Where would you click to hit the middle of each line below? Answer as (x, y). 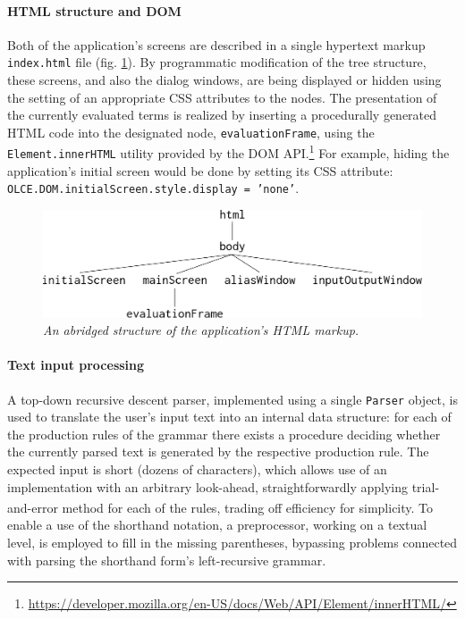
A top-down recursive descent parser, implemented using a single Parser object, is (232, 399)
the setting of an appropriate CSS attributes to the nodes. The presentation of (222, 97)
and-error (33, 507)
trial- (426, 486)
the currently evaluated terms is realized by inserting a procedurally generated (222, 115)
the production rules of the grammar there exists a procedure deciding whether (224, 434)
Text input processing (76, 365)
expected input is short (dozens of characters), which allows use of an (197, 468)
